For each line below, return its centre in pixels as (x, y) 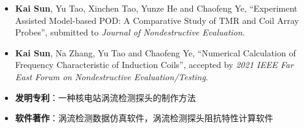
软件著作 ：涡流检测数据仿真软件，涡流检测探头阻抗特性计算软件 (144, 118)
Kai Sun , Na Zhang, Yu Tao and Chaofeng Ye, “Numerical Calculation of (155, 52)
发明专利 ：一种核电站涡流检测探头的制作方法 (105, 97)
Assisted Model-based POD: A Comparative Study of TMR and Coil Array (157, 20)
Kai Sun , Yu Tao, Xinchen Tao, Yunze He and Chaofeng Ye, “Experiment (156, 8)
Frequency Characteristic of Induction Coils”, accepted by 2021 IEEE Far (154, 65)
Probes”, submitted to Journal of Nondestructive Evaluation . (130, 32)
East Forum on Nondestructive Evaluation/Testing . (111, 76)
